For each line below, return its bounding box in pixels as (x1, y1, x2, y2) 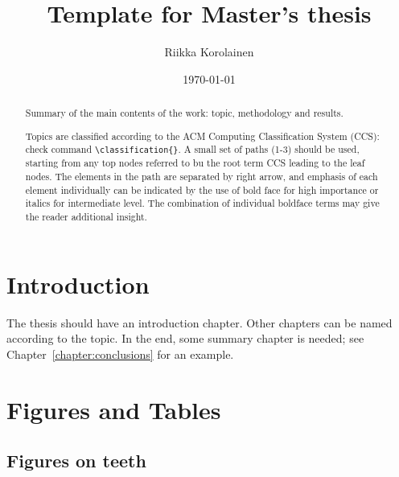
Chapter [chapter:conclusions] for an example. (6, 345, 234, 362)
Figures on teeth (6, 448, 146, 473)
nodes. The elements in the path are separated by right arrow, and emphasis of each (25, 170, 378, 183)
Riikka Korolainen (164, 43, 254, 60)
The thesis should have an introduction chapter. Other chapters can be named (6, 314, 393, 331)
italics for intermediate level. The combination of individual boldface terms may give (25, 196, 380, 210)
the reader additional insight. (25, 210, 147, 224)
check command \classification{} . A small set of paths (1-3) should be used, (25, 142, 360, 156)
